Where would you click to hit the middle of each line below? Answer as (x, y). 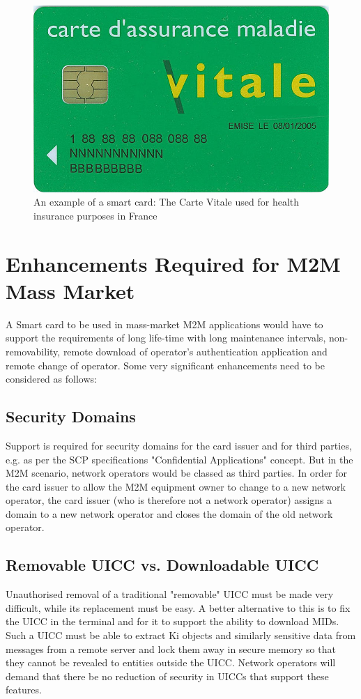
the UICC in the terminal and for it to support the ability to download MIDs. (172, 621)
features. (24, 690)
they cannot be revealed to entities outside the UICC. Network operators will (171, 662)
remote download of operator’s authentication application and (195, 351)
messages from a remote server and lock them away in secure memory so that (171, 648)
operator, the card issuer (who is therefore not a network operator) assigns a (169, 500)
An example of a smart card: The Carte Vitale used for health (167, 202)
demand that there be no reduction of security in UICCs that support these (167, 676)
